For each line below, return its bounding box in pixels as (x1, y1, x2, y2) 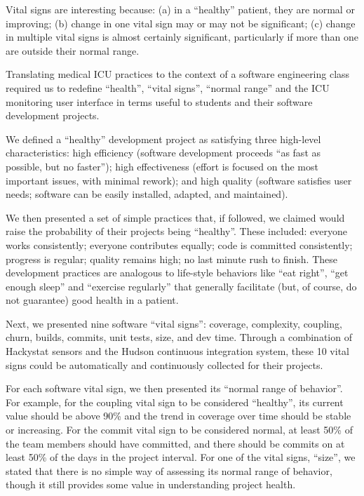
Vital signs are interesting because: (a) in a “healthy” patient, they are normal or (6, 2, 355, 16)
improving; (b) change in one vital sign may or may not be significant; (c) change (6, 15, 356, 30)
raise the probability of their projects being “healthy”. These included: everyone (6, 224, 347, 239)
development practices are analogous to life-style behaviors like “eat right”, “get (6, 265, 349, 280)
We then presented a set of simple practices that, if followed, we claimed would (6, 210, 345, 224)
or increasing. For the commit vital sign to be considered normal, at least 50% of (6, 422, 353, 437)
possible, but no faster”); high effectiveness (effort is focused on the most (6, 159, 318, 173)
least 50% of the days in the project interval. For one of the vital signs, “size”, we (6, 450, 356, 464)
